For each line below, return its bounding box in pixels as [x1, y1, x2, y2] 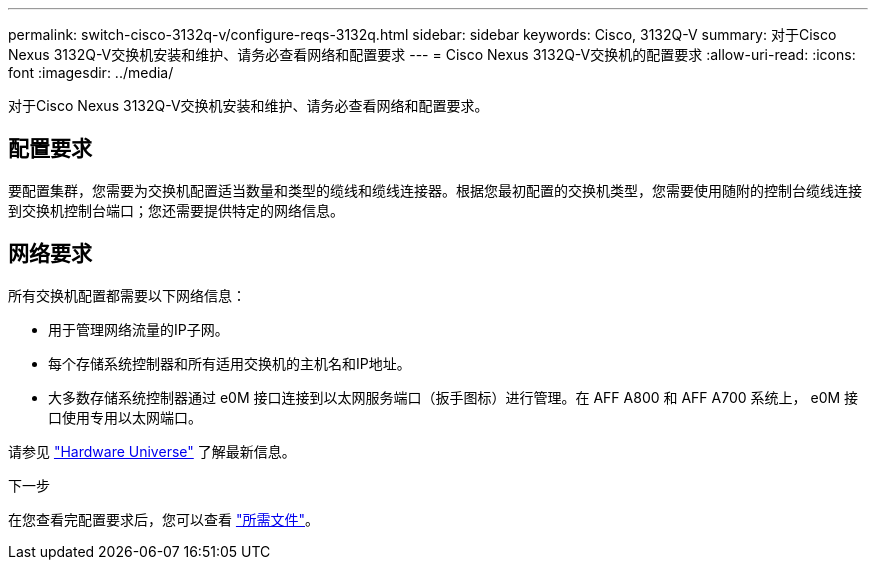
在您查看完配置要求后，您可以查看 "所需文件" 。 [8, 510, 319, 528]
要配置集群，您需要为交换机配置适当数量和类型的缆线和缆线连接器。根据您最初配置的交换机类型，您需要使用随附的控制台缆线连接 [8, 181, 862, 199]
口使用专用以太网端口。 [48, 408, 202, 426]
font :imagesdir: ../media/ [8, 64, 174, 81]
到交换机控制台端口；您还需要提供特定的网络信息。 [8, 201, 344, 219]
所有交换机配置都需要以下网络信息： [8, 286, 246, 304]
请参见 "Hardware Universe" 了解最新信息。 [8, 442, 296, 460]
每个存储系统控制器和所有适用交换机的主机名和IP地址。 [48, 354, 411, 372]
